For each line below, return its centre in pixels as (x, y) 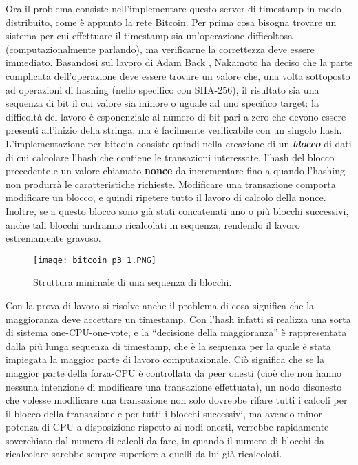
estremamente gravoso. (53, 238)
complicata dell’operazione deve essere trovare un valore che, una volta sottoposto (178, 75)
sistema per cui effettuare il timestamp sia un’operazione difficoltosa (149, 35)
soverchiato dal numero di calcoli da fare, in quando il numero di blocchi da (165, 440)
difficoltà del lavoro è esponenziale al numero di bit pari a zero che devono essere (176, 116)
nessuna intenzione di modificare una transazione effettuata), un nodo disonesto (174, 386)
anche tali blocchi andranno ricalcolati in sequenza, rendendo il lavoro (153, 224)
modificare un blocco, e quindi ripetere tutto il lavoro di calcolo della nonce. (166, 197)
